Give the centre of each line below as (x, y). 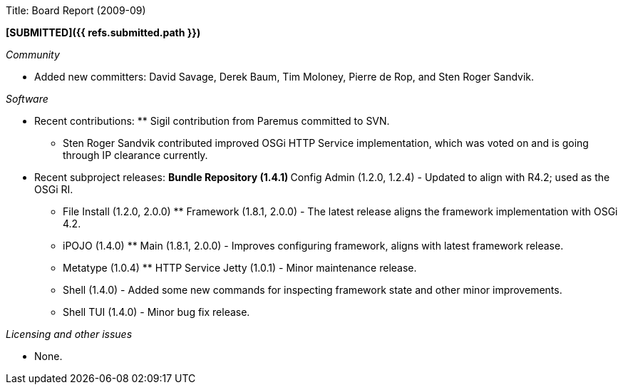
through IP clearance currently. (135, 155)
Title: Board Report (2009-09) (76, 10)
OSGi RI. (54, 189)
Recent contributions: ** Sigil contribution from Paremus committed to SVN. (212, 121)
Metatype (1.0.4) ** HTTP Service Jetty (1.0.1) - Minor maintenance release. (240, 268)
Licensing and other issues (69, 334)
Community (33, 55)
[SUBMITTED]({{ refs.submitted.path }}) (103, 32)
